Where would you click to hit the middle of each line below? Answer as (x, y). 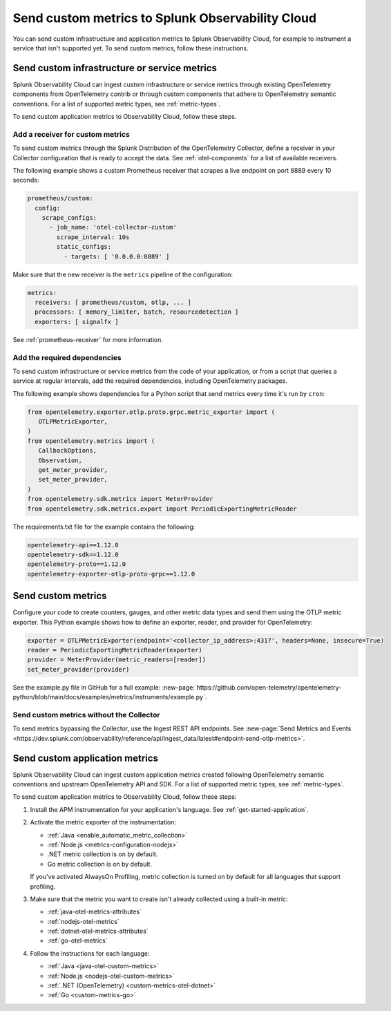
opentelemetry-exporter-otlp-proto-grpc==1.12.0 (111, 574)
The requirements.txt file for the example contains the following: (104, 527)
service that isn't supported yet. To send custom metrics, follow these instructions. (131, 48)
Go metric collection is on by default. (99, 864)
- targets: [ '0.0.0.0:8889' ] (116, 256)
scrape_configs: (69, 218)
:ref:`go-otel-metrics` (77, 941)
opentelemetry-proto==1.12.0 (77, 564)
